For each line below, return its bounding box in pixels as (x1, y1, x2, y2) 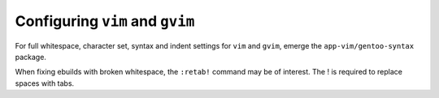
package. (15, 52, 46, 62)
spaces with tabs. (15, 78, 75, 88)
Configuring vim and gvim (15, 12, 195, 30)
